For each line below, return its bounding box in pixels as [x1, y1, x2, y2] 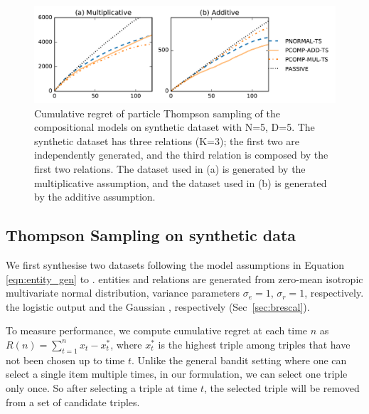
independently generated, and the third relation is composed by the [34, 147, 328, 162]
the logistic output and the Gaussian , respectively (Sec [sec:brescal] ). [6, 299, 310, 314]
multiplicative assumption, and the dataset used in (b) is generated [34, 175, 327, 190]
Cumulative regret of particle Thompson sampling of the [34, 105, 280, 120]
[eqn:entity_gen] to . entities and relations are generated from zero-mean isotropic [6, 271, 363, 286]
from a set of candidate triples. [6, 394, 140, 409]
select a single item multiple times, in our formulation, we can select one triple [6, 366, 348, 381]
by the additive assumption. [34, 189, 156, 204]
